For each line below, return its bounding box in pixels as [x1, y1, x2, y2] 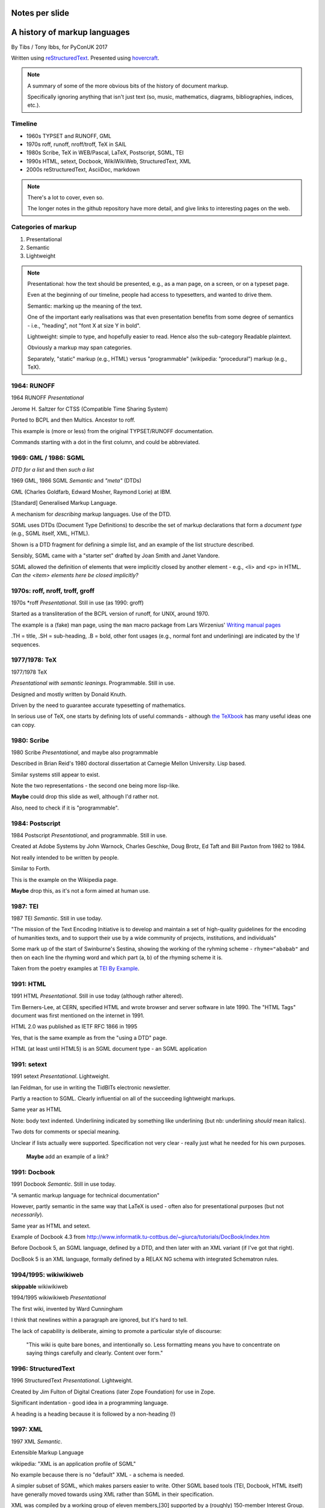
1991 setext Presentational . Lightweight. [11, 1072, 110, 1080]
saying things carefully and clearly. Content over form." [26, 1349, 163, 1357]
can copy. [11, 721, 36, 728]
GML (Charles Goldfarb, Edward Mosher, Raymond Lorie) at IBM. [11, 488, 172, 495]
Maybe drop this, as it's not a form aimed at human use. [11, 887, 150, 894]
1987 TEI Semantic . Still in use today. [11, 914, 102, 922]
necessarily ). [11, 1211, 44, 1218]
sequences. [11, 641, 40, 648]
